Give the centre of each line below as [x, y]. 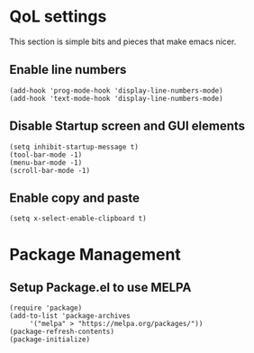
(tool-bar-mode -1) [46, 155]
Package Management [95, 254]
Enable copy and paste [75, 198]
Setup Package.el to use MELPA [100, 287]
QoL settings [58, 17]
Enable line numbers [68, 70]
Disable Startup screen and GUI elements [127, 127]
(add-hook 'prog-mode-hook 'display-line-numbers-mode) [116, 91]
